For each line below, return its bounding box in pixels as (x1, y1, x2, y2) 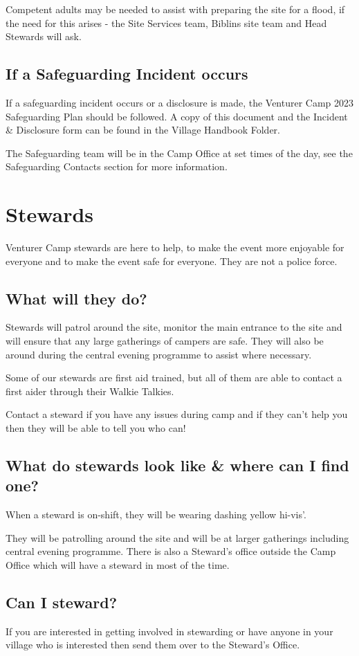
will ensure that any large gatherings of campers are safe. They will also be (6, 334, 324, 348)
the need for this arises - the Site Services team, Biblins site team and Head (6, 15, 327, 30)
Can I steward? (6, 591, 118, 612)
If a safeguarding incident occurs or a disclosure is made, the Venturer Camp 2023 (6, 95, 354, 109)
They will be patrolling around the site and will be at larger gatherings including (6, 530, 349, 545)
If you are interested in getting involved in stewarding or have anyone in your (6, 623, 333, 638)
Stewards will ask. (6, 29, 82, 44)
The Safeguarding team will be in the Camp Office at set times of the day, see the (6, 145, 353, 160)
